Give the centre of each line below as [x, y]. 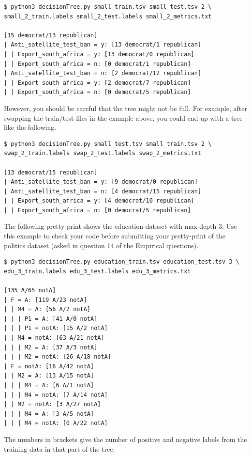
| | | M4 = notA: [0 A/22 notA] [56, 423]
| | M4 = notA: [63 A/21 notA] [54, 338]
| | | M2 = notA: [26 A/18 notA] [58, 357]
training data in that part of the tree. [59, 449]
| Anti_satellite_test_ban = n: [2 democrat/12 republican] [103, 73]
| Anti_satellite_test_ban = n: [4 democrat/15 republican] [103, 191]
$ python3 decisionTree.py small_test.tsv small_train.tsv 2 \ [108, 144]
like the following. [30, 127]
